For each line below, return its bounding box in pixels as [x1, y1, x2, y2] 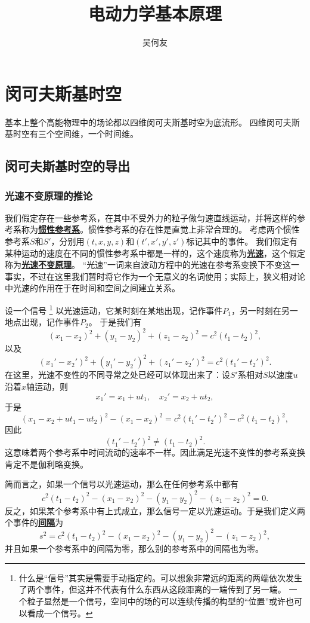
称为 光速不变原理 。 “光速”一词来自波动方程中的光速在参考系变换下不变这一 [5, 258, 299, 271]
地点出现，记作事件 [5, 316, 80, 328]
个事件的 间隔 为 [5, 516, 63, 529]
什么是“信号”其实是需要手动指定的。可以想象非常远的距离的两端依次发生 [18, 571, 303, 584]
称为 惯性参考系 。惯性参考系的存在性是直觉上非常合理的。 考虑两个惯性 [21, 223, 300, 236]
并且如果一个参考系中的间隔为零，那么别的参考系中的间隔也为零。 [5, 542, 263, 555]
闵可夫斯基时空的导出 [5, 157, 130, 175]
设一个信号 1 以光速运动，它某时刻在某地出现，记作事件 [5, 303, 223, 316]
